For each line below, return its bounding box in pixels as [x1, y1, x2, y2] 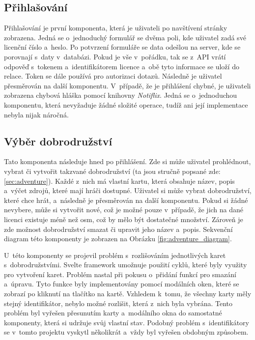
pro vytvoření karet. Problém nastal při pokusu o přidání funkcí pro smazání [4, 269, 236, 279]
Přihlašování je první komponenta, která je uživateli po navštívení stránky [4, 23, 227, 33]
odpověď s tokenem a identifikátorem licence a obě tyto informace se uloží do [4, 61, 239, 71]
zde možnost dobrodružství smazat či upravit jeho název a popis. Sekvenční [4, 224, 233, 234]
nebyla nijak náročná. [4, 109, 69, 119]
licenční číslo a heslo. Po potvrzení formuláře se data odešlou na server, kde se [4, 42, 241, 52]
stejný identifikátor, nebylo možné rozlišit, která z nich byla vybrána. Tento [4, 298, 233, 308]
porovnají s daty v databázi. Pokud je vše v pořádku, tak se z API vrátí [4, 51, 226, 61]
